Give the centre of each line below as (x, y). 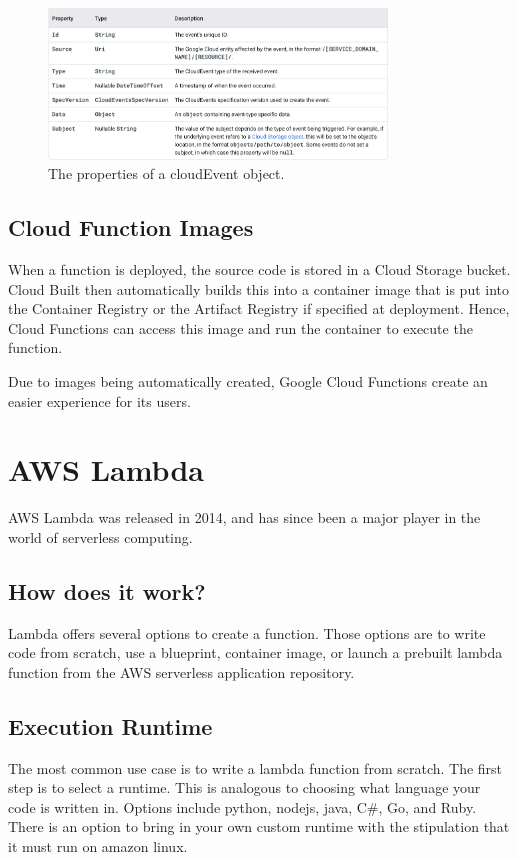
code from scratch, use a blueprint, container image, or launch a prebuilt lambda (255, 652)
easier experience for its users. (99, 400)
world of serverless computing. (100, 536)
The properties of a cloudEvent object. (166, 173)
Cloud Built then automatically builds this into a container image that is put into (259, 288)
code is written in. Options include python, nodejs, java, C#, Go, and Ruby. (242, 806)
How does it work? (107, 590)
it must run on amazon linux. (98, 846)
